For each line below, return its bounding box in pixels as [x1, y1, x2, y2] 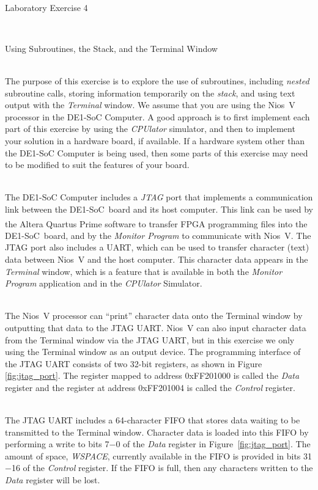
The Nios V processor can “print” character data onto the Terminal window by [5, 309, 303, 322]
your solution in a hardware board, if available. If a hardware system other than [5, 134, 305, 147]
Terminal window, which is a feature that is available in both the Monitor [5, 265, 283, 277]
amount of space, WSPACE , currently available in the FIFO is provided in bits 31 [5, 449, 312, 462]
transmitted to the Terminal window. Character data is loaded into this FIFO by [5, 425, 309, 438]
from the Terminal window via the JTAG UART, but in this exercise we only [5, 333, 295, 346]
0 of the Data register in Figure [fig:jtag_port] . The [116, 437, 311, 450]
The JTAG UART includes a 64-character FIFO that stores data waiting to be [5, 414, 300, 426]
